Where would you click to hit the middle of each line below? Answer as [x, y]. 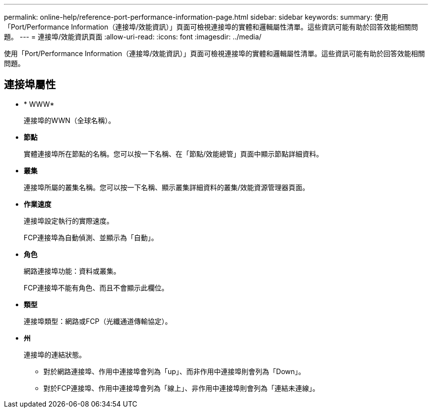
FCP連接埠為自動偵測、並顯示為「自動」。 [91, 237]
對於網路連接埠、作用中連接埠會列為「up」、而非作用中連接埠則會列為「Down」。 [174, 371]
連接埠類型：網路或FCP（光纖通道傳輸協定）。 [98, 321]
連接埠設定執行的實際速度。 [69, 221]
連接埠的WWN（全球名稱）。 [70, 120]
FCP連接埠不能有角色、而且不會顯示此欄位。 [96, 287]
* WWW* [39, 104]
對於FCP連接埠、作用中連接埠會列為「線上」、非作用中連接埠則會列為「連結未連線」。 [181, 388]
